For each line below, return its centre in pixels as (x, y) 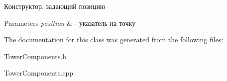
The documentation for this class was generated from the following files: (114, 40)
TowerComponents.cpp (39, 73)
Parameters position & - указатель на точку (70, 23)
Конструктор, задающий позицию (55, 6)
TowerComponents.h (35, 56)
